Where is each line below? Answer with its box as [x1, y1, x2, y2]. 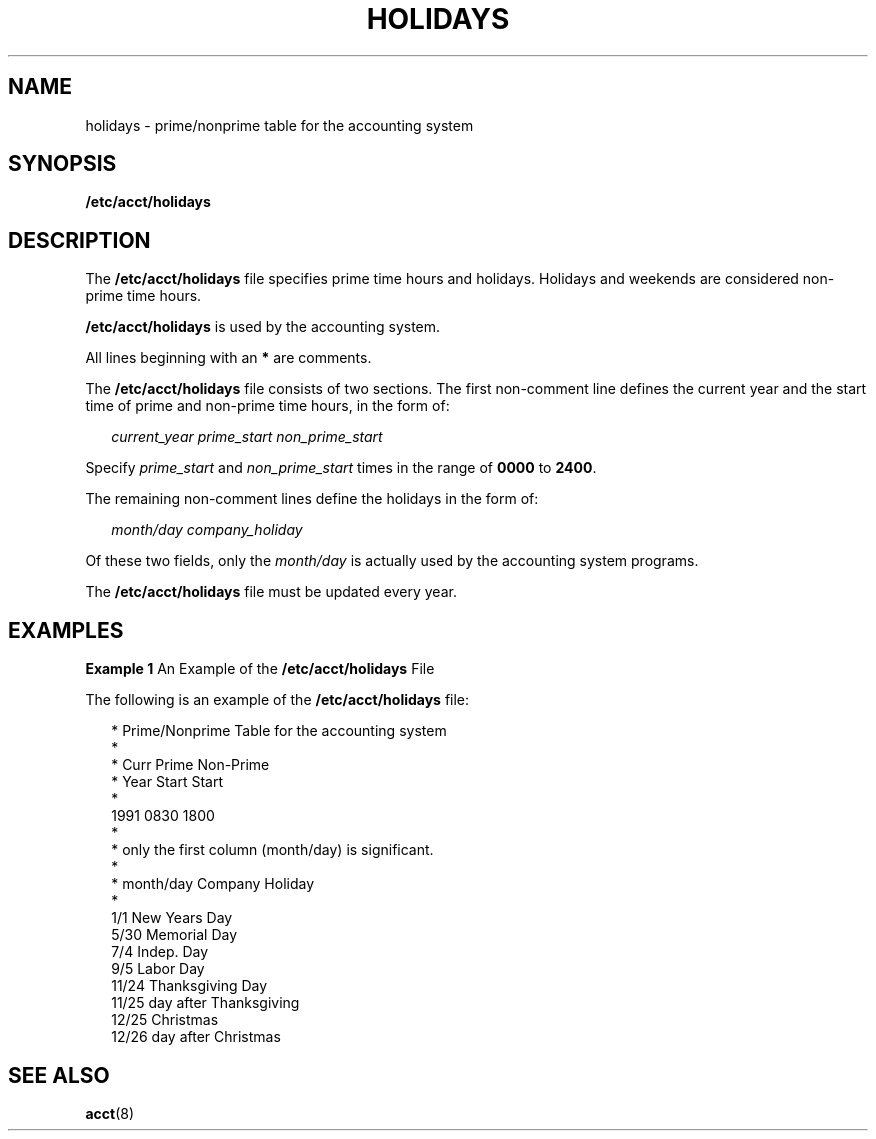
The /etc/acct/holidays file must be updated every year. [85, 583, 457, 601]
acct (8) [85, 1104, 134, 1122]
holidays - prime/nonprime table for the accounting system [85, 116, 474, 134]
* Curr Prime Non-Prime [111, 756, 270, 774]
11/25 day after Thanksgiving [111, 994, 300, 1012]
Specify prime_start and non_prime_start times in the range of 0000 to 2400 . [85, 459, 597, 477]
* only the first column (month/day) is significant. [111, 841, 434, 859]
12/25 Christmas [111, 1011, 219, 1029]
